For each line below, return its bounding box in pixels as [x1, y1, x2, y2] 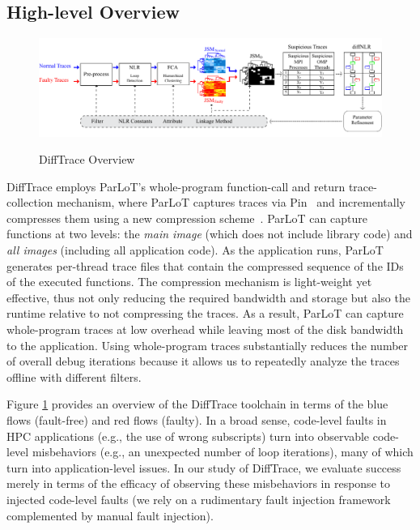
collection [6, 194, 53, 211]
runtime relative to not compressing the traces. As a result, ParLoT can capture [6, 305, 404, 322]
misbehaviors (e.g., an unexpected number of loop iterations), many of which [32, 443, 414, 460]
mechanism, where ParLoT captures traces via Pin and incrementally [57, 194, 405, 211]
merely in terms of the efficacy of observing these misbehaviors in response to [6, 475, 390, 492]
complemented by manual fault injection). [6, 506, 214, 524]
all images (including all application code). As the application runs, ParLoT [6, 241, 384, 259]
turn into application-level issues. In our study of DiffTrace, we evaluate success [6, 459, 401, 476]
